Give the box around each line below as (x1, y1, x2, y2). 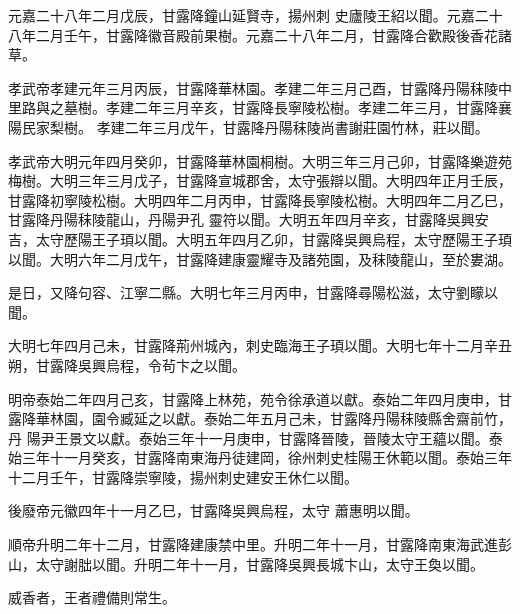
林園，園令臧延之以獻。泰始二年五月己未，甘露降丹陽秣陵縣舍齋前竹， (49, 408, 512, 429)
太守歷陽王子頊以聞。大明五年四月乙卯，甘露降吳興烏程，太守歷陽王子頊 (35, 228, 512, 249)
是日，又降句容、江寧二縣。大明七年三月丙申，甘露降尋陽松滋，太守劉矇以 (8, 282, 498, 303)
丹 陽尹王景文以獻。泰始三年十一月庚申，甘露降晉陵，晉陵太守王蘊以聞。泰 (8, 427, 503, 448)
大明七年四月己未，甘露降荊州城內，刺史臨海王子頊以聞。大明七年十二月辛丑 (8, 335, 512, 356)
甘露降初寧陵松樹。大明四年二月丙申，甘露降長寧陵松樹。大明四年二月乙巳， (8, 189, 512, 210)
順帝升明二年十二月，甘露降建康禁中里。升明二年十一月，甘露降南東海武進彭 (8, 534, 512, 555)
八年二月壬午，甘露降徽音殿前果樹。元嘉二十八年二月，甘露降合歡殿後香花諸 (8, 24, 512, 45)
